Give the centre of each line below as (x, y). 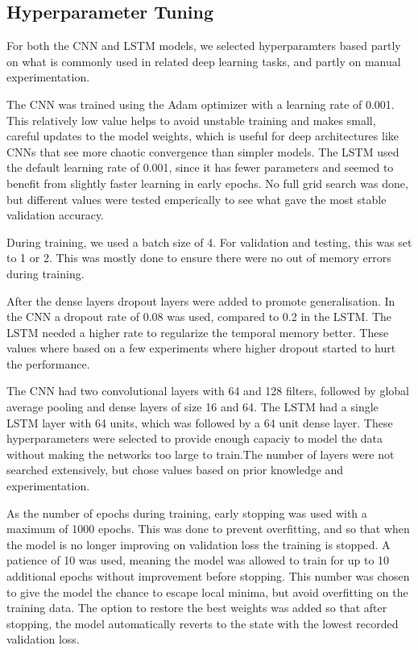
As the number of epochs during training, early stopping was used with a (187, 512)
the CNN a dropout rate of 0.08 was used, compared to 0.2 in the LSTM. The (199, 317)
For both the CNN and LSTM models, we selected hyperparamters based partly (204, 46)
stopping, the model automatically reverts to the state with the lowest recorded (203, 623)
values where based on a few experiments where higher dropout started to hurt (201, 348)
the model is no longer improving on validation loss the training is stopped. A (199, 544)
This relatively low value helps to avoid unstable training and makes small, (191, 120)
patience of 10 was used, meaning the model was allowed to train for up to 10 (198, 560)
